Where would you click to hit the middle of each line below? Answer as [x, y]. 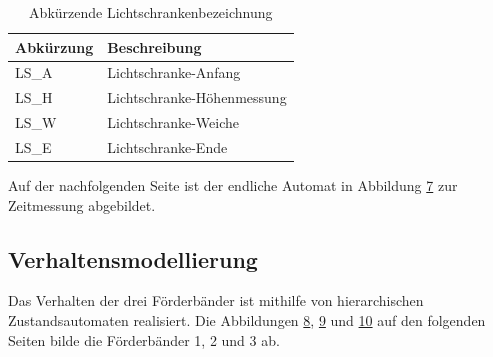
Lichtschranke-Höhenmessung [197, 97]
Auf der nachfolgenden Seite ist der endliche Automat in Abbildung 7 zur [233, 185]
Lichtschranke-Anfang [174, 72]
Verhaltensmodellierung [133, 258]
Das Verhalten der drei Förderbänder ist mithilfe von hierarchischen [216, 300]
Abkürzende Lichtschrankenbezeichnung [151, 12]
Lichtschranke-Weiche [173, 122]
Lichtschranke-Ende [167, 146]
